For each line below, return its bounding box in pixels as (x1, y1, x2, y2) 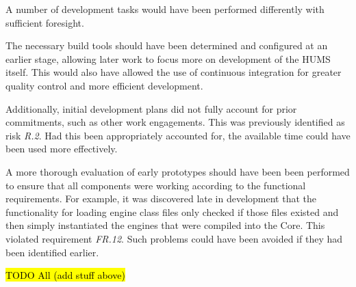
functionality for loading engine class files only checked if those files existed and (5, 204, 339, 219)
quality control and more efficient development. (5, 78, 203, 92)
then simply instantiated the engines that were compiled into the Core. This (5, 218, 325, 232)
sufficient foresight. (5, 15, 84, 29)
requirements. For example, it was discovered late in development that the (5, 191, 316, 206)
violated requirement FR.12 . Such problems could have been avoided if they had (5, 231, 343, 245)
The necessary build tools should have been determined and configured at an (5, 38, 328, 53)
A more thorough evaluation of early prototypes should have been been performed (5, 164, 350, 178)
